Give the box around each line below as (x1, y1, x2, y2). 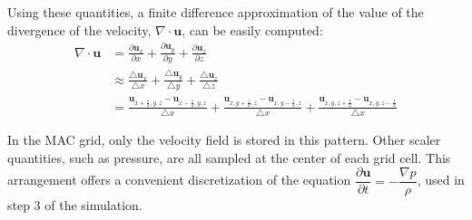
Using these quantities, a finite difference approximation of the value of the (7, 3, 424, 21)
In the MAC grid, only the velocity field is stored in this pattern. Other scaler (7, 130, 441, 148)
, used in (417, 170, 465, 189)
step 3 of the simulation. (7, 196, 143, 215)
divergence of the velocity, (7, 20, 152, 39)
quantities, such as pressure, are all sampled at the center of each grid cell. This (7, 148, 451, 167)
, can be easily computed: (182, 20, 323, 39)
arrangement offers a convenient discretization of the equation (7, 170, 351, 189)
